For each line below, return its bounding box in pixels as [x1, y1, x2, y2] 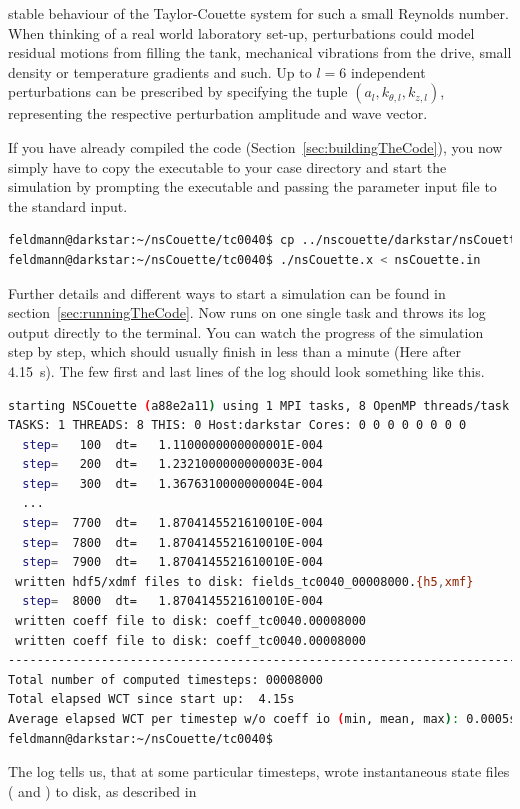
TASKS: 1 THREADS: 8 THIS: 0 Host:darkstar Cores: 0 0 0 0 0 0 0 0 [8, 418, 467, 433]
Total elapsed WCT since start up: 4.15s [8, 692, 295, 707]
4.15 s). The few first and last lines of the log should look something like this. [8, 360, 485, 381]
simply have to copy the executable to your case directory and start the [8, 156, 447, 177]
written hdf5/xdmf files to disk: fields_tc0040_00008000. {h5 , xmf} [15, 574, 474, 589]
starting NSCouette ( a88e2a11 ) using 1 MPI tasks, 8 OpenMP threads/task [8, 398, 510, 413]
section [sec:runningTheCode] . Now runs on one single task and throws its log [8, 302, 486, 323]
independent [350, 61, 426, 82]
